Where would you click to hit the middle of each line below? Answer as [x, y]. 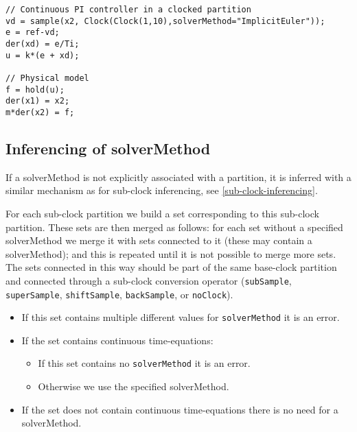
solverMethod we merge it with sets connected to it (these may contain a [159, 240]
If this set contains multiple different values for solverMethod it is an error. [181, 317]
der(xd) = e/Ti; [43, 44]
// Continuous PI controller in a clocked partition [128, 10]
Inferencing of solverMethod [108, 148]
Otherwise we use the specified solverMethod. [134, 386]
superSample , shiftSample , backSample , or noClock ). [119, 294]
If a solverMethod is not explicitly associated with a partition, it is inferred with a [178, 177]
